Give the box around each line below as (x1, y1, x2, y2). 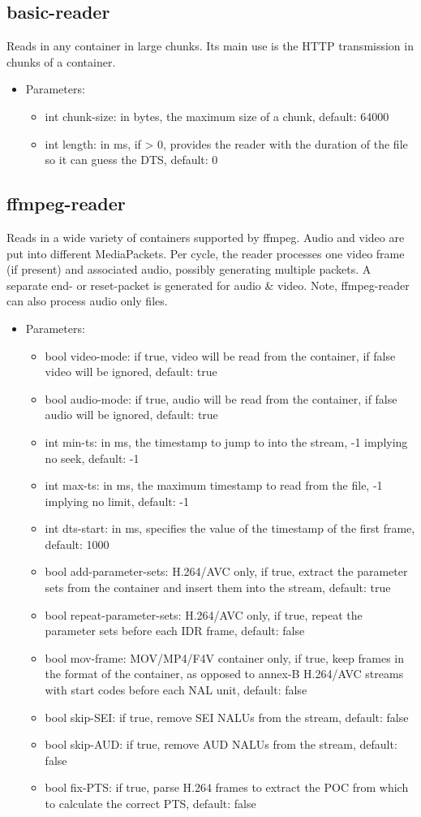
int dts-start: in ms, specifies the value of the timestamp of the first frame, (45, 520, 415, 537)
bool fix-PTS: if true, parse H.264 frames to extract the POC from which (45, 779, 409, 796)
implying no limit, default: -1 (45, 492, 189, 509)
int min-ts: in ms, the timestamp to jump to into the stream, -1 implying (45, 433, 408, 450)
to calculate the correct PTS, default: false (45, 795, 256, 811)
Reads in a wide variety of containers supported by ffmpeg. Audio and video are (6, 228, 405, 245)
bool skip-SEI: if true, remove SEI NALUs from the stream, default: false (45, 708, 409, 725)
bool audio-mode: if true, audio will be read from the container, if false (45, 390, 397, 407)
